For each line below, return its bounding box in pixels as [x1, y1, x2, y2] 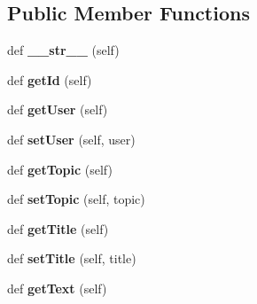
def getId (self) [7, 70, 92, 89]
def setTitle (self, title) [7, 249, 136, 268]
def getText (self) [7, 278, 107, 297]
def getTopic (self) [7, 160, 113, 178]
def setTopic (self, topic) [7, 190, 145, 208]
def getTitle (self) [7, 219, 109, 238]
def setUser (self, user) [7, 129, 136, 148]
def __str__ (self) [7, 41, 120, 59]
